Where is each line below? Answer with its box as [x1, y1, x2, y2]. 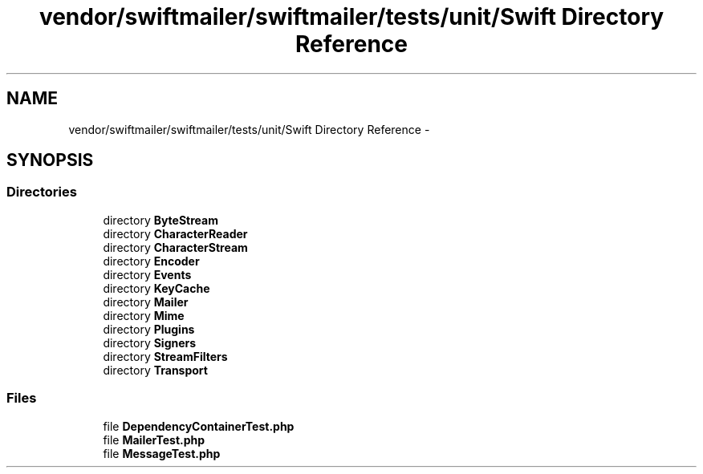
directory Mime [103, 308, 185, 322]
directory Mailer [103, 294, 189, 309]
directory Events [103, 267, 192, 282]
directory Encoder [103, 253, 200, 268]
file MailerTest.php [103, 432, 205, 447]
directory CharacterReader [103, 226, 248, 241]
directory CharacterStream [103, 240, 248, 254]
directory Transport [103, 363, 208, 377]
